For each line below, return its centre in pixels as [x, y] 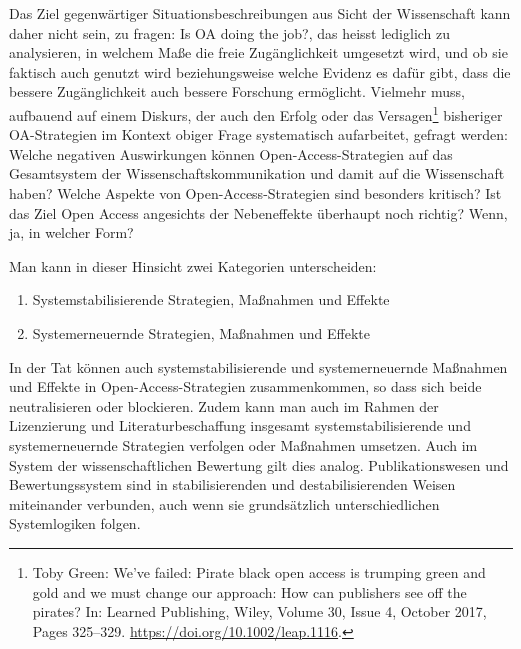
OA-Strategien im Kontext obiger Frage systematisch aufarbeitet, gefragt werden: [258, 134]
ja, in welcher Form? [71, 232]
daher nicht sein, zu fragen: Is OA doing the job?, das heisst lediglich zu [230, 32]
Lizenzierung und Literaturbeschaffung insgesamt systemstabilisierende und [240, 425]
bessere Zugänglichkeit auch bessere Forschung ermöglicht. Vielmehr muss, [237, 91]
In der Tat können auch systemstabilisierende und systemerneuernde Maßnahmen [258, 366]
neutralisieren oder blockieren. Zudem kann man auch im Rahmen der [224, 405]
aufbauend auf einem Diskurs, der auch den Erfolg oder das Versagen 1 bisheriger [256, 113]
